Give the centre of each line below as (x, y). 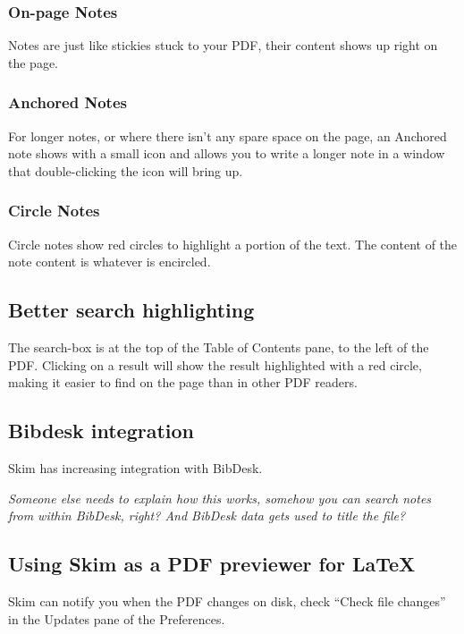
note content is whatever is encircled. (110, 262)
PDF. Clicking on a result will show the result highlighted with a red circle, (215, 364)
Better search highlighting (131, 310)
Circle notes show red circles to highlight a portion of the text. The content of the (233, 244)
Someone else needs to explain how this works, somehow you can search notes (220, 498)
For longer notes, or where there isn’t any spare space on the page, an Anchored (228, 135)
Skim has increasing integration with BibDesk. (135, 468)
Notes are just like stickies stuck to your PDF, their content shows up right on (223, 45)
